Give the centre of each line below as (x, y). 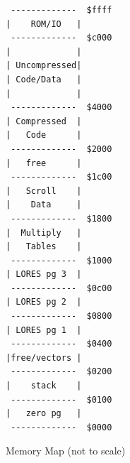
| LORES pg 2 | (44, 302)
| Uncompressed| (44, 66)
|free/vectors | (44, 358)
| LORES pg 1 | (44, 330)
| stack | (44, 386)
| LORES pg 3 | (44, 274)
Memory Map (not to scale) (66, 451)
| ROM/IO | (44, 24)
